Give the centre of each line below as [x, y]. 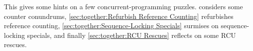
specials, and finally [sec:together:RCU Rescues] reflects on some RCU [131, 35]
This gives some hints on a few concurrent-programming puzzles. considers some [124, 6]
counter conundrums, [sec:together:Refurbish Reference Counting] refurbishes [119, 16]
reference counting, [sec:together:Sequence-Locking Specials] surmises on [111, 25]
